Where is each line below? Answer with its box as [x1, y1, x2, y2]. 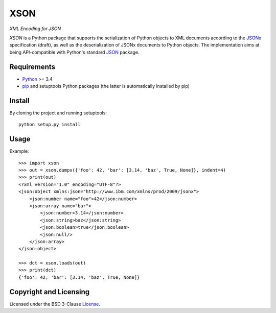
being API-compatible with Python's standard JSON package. [9, 49, 140, 55]
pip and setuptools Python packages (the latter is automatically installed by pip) [22, 83, 190, 89]
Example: [9, 148, 29, 154]
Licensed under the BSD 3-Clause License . [9, 301, 101, 307]
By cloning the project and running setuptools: [9, 110, 107, 116]
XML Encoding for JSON [9, 26, 61, 32]
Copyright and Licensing [9, 287, 90, 296]
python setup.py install [18, 122, 81, 128]
